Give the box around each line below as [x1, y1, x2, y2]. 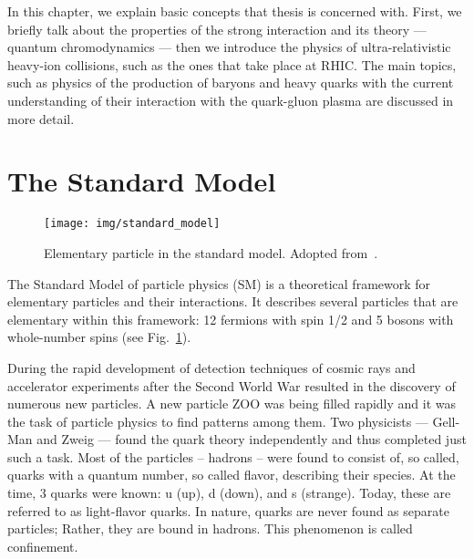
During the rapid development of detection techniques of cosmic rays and [7, 357, 416, 377]
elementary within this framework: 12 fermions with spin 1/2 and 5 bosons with [7, 309, 454, 328]
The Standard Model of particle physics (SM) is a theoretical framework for [7, 274, 431, 293]
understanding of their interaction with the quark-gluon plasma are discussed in [7, 90, 454, 109]
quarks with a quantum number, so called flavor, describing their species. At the [7, 465, 456, 484]
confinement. [7, 536, 78, 555]
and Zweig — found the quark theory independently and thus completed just [36, 430, 467, 449]
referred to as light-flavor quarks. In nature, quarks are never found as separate [7, 501, 449, 520]
